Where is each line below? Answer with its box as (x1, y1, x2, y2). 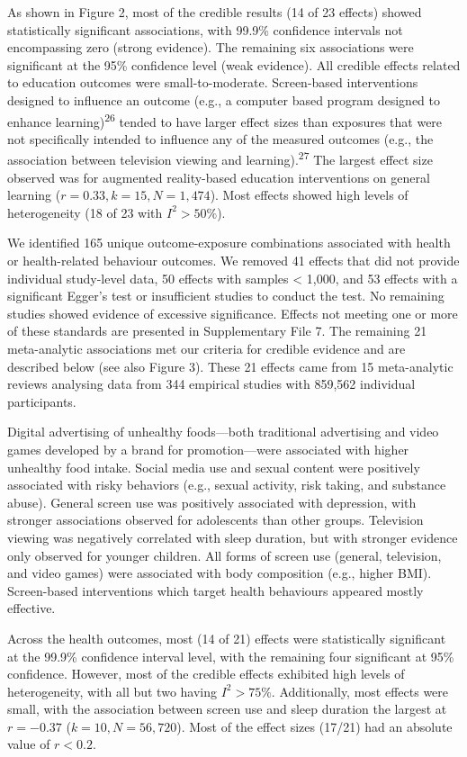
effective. (7, 599, 56, 617)
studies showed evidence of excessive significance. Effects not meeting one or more (7, 303, 458, 322)
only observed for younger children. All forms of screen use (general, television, (7, 545, 442, 564)
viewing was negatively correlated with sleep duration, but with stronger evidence (7, 527, 458, 546)
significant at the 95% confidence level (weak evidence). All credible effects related (7, 55, 461, 74)
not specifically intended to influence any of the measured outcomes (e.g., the (7, 129, 434, 148)
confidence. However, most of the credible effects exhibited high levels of (7, 664, 405, 683)
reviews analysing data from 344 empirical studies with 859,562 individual (7, 374, 416, 393)
